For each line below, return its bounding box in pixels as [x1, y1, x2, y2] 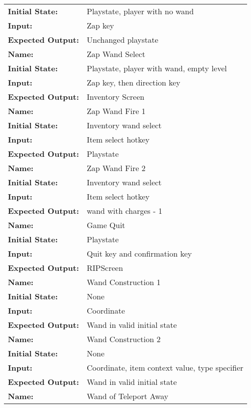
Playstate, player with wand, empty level [87, 62, 227, 74]
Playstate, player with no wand [87, 5, 194, 17]
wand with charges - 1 [87, 205, 162, 216]
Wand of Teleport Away [87, 390, 169, 402]
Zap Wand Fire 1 [87, 105, 146, 117]
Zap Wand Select [87, 48, 146, 59]
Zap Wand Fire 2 [87, 162, 146, 174]
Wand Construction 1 [87, 276, 161, 288]
